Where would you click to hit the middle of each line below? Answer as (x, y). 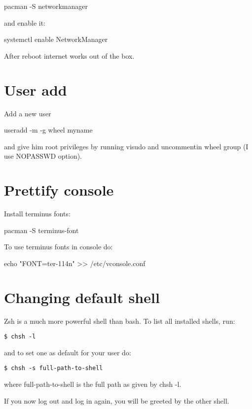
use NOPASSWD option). (43, 156)
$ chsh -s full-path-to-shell (54, 368)
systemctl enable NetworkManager (56, 39)
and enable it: (25, 22)
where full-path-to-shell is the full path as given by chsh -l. (93, 384)
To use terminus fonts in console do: (58, 247)
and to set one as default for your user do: (68, 352)
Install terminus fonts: (37, 213)
